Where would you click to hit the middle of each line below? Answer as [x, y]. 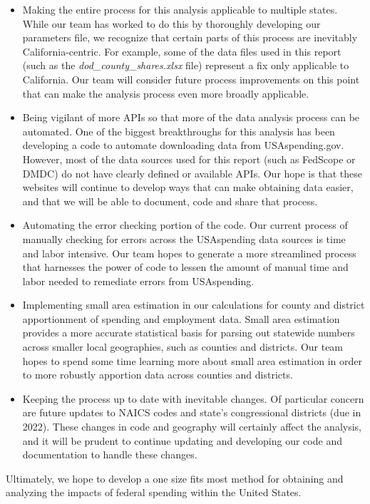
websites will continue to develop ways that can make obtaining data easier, [188, 187]
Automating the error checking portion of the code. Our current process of [185, 225]
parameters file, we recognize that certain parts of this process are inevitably [190, 37]
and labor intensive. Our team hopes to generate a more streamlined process [189, 253]
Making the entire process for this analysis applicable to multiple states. [180, 9]
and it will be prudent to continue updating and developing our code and [182, 440]
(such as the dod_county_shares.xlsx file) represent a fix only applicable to [186, 65]
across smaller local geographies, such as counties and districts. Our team [183, 347]
